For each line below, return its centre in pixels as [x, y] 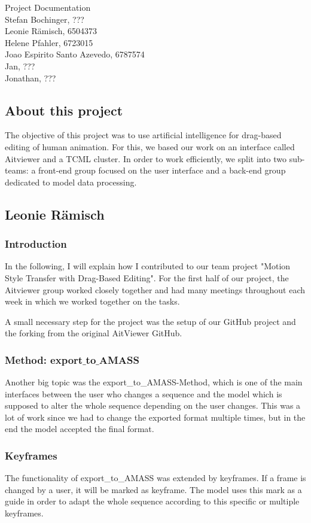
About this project [64, 110]
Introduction [36, 244]
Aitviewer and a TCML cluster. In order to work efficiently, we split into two [146, 158]
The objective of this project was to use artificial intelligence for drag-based [143, 135]
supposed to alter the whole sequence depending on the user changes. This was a [153, 405]
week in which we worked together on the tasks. [92, 301]
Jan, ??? [20, 66]
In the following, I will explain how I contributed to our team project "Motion [148, 266]
